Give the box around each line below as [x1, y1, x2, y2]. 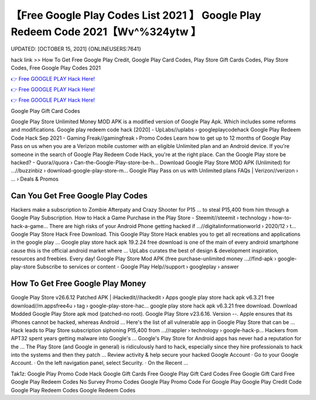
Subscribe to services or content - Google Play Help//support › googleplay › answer [36, 263, 239, 270]
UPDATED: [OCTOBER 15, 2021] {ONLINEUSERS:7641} [11, 46, 142, 53]
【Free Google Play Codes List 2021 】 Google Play [11, 9, 262, 22]
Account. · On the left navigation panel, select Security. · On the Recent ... [11, 360, 188, 367]
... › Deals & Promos [11, 175, 59, 182]
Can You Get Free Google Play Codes [11, 191, 148, 201]
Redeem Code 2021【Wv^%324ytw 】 [11, 25, 201, 38]
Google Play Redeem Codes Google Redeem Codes [11, 387, 136, 394]
